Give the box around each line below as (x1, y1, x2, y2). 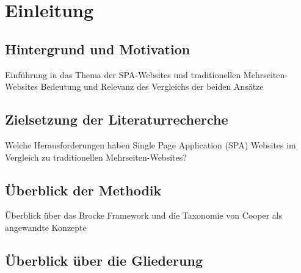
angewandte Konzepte (5, 220, 87, 233)
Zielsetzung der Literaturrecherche (5, 110, 228, 129)
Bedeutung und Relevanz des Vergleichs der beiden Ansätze (40, 80, 264, 93)
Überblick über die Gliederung (5, 250, 203, 269)
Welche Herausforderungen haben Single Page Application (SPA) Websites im (5, 138, 296, 151)
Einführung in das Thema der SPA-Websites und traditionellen (5, 68, 241, 81)
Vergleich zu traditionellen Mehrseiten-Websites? (5, 150, 187, 163)
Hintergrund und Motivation (5, 39, 190, 58)
